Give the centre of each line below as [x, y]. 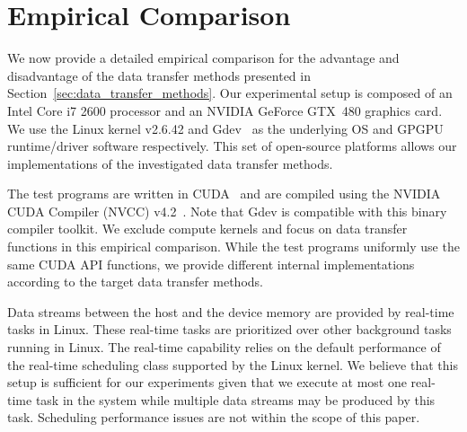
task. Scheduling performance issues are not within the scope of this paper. [214, 417]
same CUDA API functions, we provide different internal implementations [211, 264]
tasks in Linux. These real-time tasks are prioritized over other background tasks [229, 329]
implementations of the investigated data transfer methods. [170, 163]
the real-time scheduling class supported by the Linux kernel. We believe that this [233, 364]
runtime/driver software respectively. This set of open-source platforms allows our [232, 146]
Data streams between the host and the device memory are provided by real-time [231, 311]
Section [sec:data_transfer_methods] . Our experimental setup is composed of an [230, 93]
